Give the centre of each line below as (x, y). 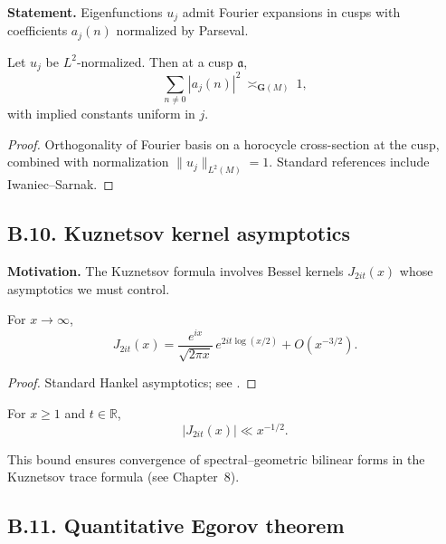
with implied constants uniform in (101, 114)
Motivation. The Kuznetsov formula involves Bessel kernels (176, 271)
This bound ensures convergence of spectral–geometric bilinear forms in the (216, 458)
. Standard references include (349, 162)
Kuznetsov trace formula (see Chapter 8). (123, 477)
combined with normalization (88, 162)
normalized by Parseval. (182, 30)
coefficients (38, 30)
